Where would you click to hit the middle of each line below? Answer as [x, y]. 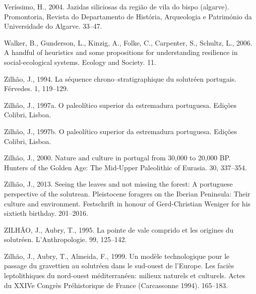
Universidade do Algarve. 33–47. [53, 26]
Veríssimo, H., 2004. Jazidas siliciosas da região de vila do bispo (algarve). [117, 6]
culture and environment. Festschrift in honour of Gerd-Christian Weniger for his [127, 203]
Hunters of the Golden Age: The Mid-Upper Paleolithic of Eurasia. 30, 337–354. [126, 167]
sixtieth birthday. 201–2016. [46, 213]
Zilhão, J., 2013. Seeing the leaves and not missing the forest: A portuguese [119, 184]
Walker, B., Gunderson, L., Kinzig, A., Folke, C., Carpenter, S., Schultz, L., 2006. [128, 42]
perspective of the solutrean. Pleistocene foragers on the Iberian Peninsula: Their [127, 193]
